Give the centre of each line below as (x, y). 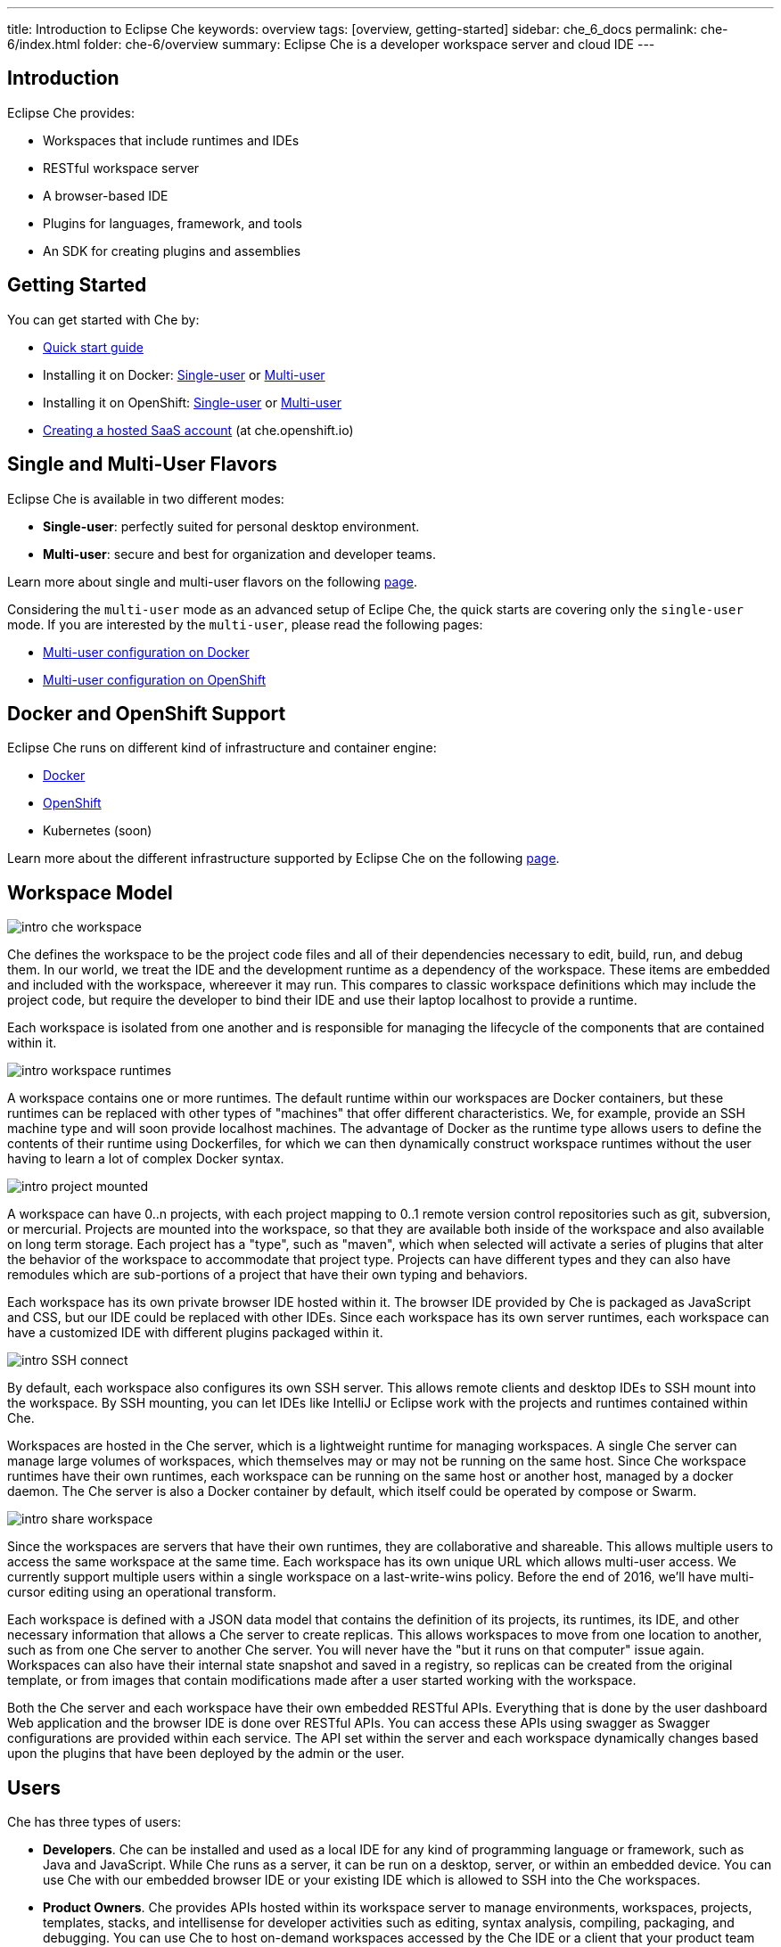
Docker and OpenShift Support (147, 713)
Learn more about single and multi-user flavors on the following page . (213, 581)
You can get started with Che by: (103, 319)
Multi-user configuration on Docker (146, 652)
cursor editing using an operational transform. (142, 1592)
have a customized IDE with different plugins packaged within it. (195, 1333)
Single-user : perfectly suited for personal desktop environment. (231, 526)
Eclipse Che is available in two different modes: (146, 498)
